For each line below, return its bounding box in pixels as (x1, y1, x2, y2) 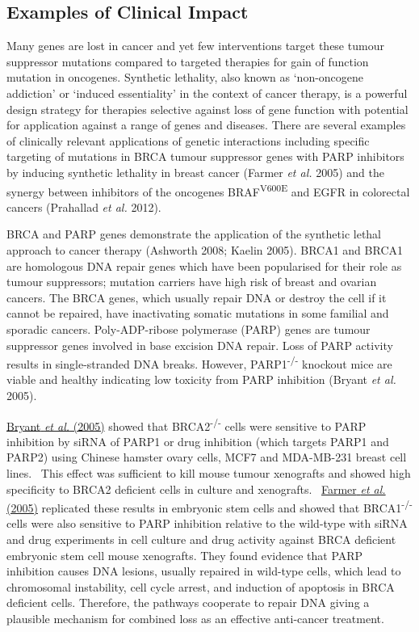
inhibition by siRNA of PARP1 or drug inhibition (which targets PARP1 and (6, 432, 389, 449)
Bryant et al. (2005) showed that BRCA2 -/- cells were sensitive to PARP (6, 415, 367, 434)
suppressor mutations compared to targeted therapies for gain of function (6, 53, 369, 70)
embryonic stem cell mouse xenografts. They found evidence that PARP (6, 546, 363, 563)
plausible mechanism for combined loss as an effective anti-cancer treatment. (6, 610, 384, 627)
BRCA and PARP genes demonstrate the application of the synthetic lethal (6, 225, 382, 242)
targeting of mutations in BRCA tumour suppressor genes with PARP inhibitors (6, 148, 404, 165)
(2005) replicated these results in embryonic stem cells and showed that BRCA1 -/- (6, 497, 413, 516)
